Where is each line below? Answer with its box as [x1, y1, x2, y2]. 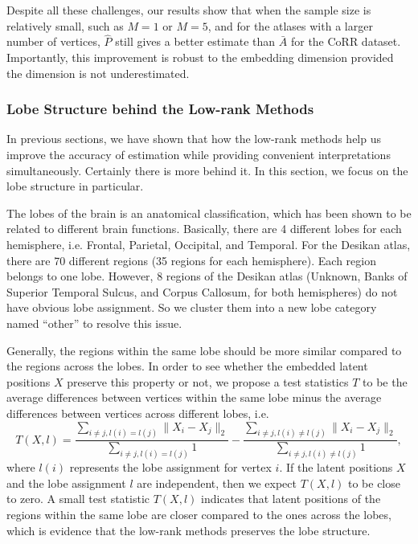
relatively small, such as [6, 17, 124, 34]
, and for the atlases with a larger [207, 17, 373, 34]
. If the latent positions [279, 459, 393, 476]
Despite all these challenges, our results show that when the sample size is [6, 2, 371, 18]
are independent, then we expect [137, 474, 297, 491]
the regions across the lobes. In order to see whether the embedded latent [6, 358, 368, 374]
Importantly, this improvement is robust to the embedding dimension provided [6, 49, 394, 65]
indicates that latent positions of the [201, 490, 381, 507]
